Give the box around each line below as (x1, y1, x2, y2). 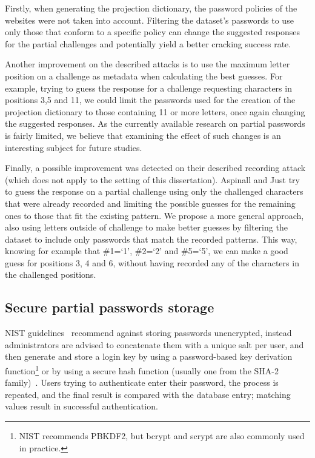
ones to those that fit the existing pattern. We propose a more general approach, (5, 209, 304, 221)
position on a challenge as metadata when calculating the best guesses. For (5, 69, 283, 82)
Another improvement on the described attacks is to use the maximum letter (5, 58, 290, 70)
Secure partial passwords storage (5, 298, 214, 317)
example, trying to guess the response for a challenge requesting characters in (5, 81, 292, 94)
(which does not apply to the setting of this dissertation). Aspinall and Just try (5, 173, 300, 186)
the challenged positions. (5, 268, 96, 281)
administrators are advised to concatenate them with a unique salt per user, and (5, 338, 304, 351)
